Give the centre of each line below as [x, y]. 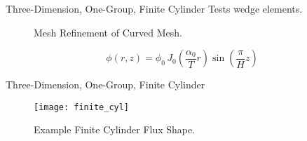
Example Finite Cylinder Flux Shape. [115, 129]
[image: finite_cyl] [82, 107]
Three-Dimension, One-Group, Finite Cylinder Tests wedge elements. [154, 8]
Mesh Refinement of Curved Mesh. [108, 32]
